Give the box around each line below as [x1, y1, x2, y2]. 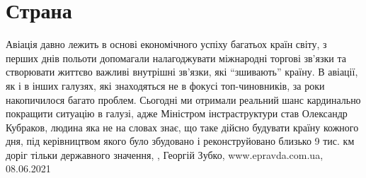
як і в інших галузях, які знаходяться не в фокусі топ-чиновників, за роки [6, 78, 325, 93]
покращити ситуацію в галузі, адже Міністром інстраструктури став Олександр [6, 106, 348, 121]
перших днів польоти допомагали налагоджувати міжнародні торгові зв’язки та [6, 50, 346, 65]
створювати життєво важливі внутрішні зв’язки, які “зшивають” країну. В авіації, [6, 64, 358, 79]
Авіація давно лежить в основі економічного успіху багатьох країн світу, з [6, 37, 327, 52]
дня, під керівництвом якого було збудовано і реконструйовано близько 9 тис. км [6, 133, 355, 148]
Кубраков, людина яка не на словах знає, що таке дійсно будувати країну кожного [6, 119, 359, 134]
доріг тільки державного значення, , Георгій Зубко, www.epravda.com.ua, [6, 147, 324, 162]
